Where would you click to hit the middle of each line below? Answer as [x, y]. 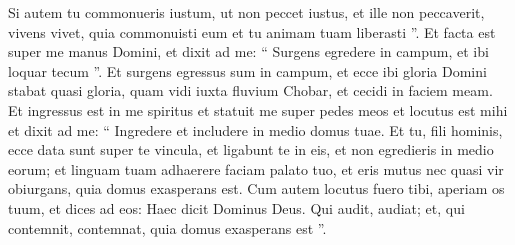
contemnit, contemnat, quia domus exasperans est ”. [167, 227]
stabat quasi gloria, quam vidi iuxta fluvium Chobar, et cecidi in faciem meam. [250, 90]
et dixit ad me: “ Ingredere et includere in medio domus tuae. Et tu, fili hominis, [255, 129]
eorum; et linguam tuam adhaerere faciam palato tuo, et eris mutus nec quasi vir [256, 168]
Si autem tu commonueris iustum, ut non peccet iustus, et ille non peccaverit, [246, 12]
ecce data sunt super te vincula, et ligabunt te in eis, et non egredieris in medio [251, 149]
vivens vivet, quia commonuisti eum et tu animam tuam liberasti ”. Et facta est [252, 31]
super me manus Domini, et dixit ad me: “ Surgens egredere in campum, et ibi [248, 51]
